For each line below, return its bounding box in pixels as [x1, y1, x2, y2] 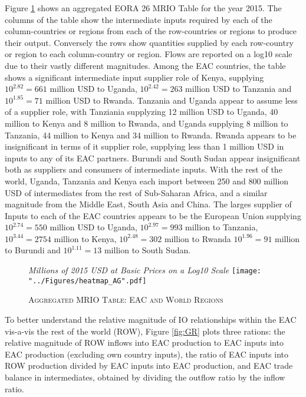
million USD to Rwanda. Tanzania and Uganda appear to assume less [45, 94, 298, 106]
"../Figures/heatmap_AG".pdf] [28, 276, 147, 285]
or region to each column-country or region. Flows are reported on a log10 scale [5, 48, 292, 60]
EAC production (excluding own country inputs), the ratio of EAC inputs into [5, 348, 289, 360]
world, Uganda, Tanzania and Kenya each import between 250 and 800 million [5, 174, 289, 187]
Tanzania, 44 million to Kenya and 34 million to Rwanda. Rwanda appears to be [5, 128, 297, 141]
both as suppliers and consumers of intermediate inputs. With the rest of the [5, 163, 282, 176]
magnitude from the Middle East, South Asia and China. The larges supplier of [5, 198, 292, 210]
